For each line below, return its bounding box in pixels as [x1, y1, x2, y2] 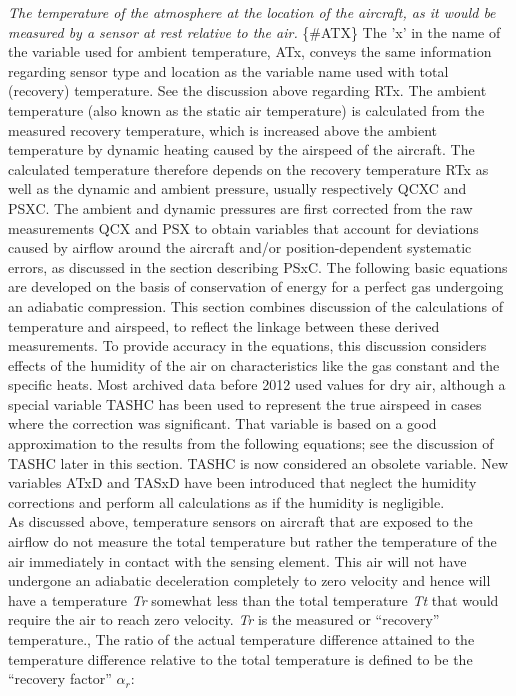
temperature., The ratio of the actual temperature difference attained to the [8, 629, 475, 649]
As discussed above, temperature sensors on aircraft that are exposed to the [8, 511, 473, 532]
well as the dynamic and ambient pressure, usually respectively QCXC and [8, 178, 467, 199]
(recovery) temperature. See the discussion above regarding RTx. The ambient [8, 80, 487, 101]
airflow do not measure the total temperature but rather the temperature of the [8, 531, 497, 552]
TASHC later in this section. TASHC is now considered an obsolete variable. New [8, 452, 509, 473]
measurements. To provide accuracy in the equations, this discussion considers [8, 335, 487, 356]
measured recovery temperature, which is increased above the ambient [8, 119, 437, 140]
